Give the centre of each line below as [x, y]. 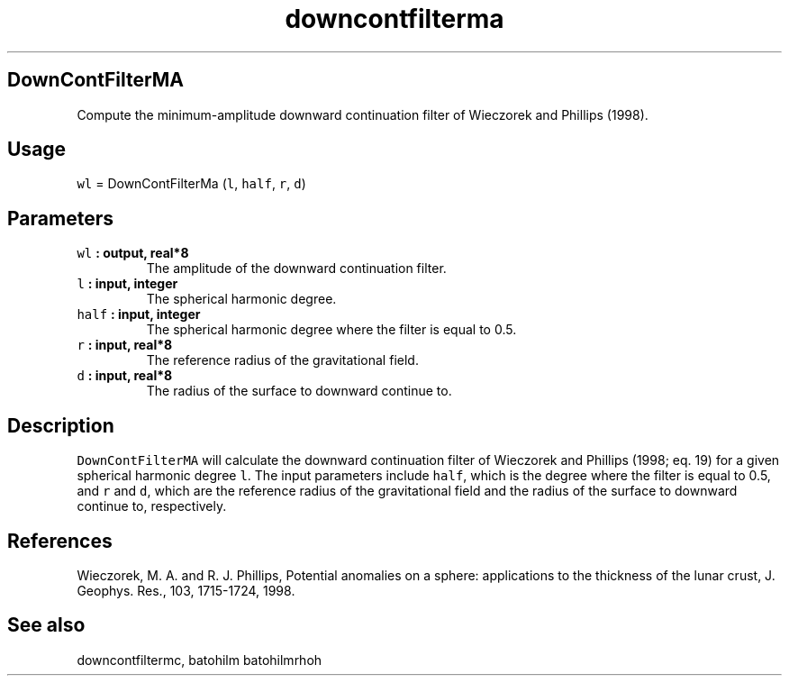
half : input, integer [139, 314]
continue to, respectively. [152, 506]
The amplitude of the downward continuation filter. [296, 269]
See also [46, 625]
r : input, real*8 [125, 345]
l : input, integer [127, 284]
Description [61, 425]
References [60, 541]
